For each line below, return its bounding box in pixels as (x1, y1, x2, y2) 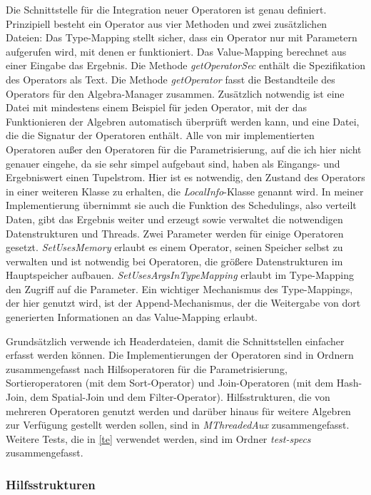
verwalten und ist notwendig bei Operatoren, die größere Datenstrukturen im (6, 253, 343, 268)
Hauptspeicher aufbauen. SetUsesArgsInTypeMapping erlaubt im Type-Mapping (6, 267, 355, 282)
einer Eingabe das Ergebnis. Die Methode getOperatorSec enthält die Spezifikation (6, 58, 365, 73)
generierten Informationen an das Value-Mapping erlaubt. (6, 310, 258, 325)
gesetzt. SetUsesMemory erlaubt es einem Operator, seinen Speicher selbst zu (6, 240, 343, 255)
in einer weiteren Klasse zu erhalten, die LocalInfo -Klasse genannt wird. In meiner (6, 183, 364, 198)
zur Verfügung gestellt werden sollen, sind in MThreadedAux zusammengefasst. (6, 417, 350, 432)
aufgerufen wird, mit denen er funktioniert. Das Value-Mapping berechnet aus (6, 44, 347, 58)
